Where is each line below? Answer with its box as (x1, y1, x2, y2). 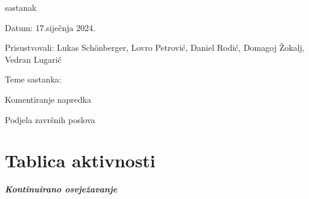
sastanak (5, 1, 37, 13)
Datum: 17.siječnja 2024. (5, 21, 95, 33)
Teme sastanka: (5, 73, 62, 85)
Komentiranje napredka (5, 93, 91, 105)
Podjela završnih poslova (5, 113, 95, 125)
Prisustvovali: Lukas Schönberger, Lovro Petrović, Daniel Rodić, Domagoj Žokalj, (5, 41, 305, 54)
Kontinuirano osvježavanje (5, 183, 118, 195)
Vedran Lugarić (5, 53, 62, 65)
